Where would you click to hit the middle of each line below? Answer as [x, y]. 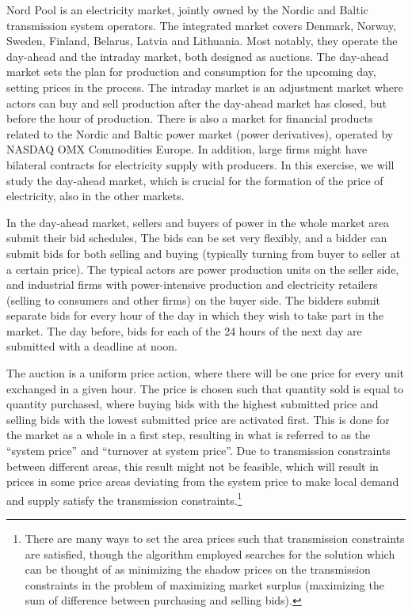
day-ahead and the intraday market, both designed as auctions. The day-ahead [198, 56]
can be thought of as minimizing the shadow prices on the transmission [198, 569]
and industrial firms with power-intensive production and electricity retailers [192, 284]
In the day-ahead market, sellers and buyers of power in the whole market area [198, 222]
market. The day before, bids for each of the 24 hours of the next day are [184, 330]
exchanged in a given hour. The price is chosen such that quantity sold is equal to [205, 388]
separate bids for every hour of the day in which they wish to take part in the [195, 315]
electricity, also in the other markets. [95, 196]
